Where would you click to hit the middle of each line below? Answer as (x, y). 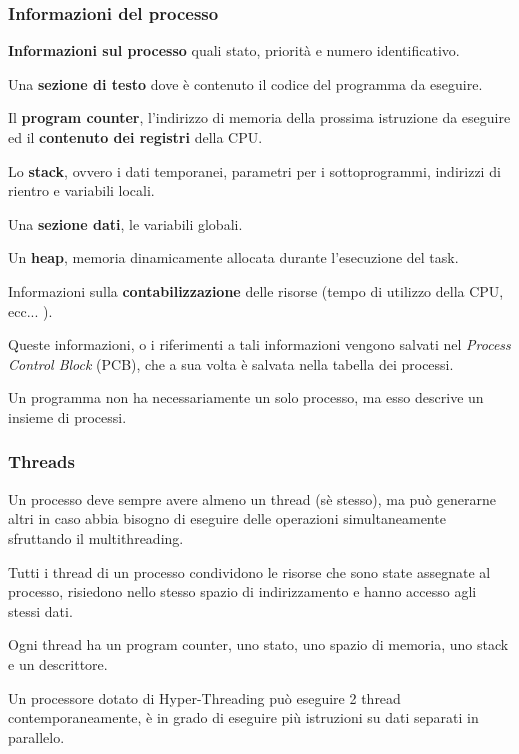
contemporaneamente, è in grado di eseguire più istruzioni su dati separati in (243, 717)
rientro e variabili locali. (81, 190)
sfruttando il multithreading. (96, 537)
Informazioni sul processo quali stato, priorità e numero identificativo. (234, 50)
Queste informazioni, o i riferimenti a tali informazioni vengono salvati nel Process (259, 344)
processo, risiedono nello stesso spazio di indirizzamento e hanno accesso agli (242, 591)
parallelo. (36, 736)
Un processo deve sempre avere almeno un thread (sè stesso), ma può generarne (252, 498)
